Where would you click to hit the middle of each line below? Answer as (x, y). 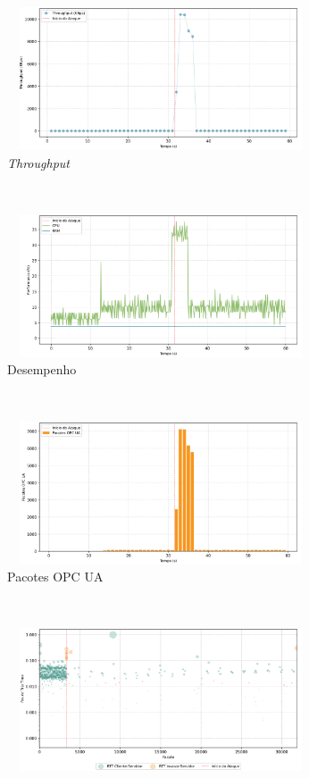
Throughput (38, 162)
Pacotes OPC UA (55, 577)
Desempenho (42, 369)
